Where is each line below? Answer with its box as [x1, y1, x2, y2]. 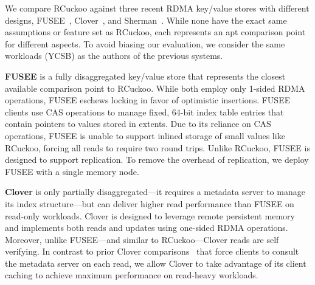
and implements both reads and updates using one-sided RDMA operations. [5, 221, 288, 234]
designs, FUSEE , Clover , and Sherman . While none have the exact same [5, 13, 287, 26]
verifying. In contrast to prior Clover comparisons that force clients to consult [5, 245, 299, 258]
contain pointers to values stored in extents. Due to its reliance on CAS [5, 117, 271, 130]
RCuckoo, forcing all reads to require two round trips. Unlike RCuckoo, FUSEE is [5, 141, 310, 154]
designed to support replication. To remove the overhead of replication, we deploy [5, 153, 309, 166]
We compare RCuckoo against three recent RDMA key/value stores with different [5, 2, 310, 14]
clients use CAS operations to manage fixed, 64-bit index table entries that [5, 105, 284, 118]
